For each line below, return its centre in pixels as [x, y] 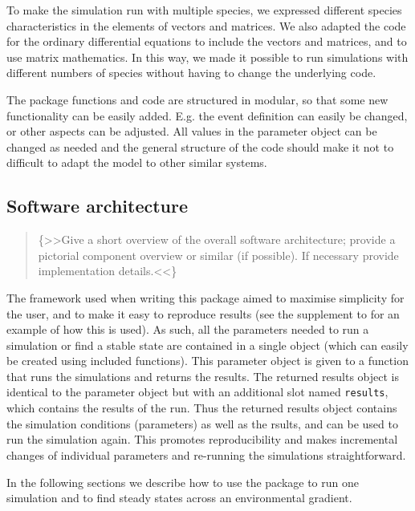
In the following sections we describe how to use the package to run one [183, 482]
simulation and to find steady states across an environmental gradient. [179, 498]
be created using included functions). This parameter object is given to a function [207, 361]
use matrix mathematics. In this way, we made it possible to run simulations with [207, 57]
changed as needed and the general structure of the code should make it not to [200, 146]
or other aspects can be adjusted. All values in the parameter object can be [192, 131]
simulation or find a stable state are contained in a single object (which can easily [207, 345]
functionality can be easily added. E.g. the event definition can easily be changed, [207, 115]
